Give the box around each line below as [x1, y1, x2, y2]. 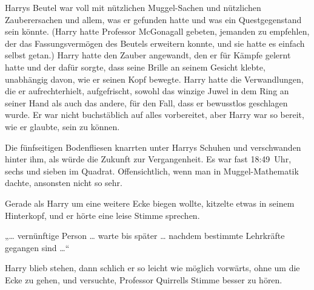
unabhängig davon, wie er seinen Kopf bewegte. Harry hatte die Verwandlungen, [5, 72, 304, 85]
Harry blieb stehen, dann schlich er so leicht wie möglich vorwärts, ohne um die [5, 261, 300, 274]
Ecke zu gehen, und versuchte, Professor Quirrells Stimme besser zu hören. [5, 273, 282, 286]
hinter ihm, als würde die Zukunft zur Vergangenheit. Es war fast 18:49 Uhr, [5, 153, 292, 165]
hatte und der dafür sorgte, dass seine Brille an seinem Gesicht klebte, [5, 60, 266, 73]
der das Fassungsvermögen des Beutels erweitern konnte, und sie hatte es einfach [5, 36, 305, 49]
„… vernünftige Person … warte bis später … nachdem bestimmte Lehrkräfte [5, 229, 285, 242]
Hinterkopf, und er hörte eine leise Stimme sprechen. [5, 209, 200, 221]
